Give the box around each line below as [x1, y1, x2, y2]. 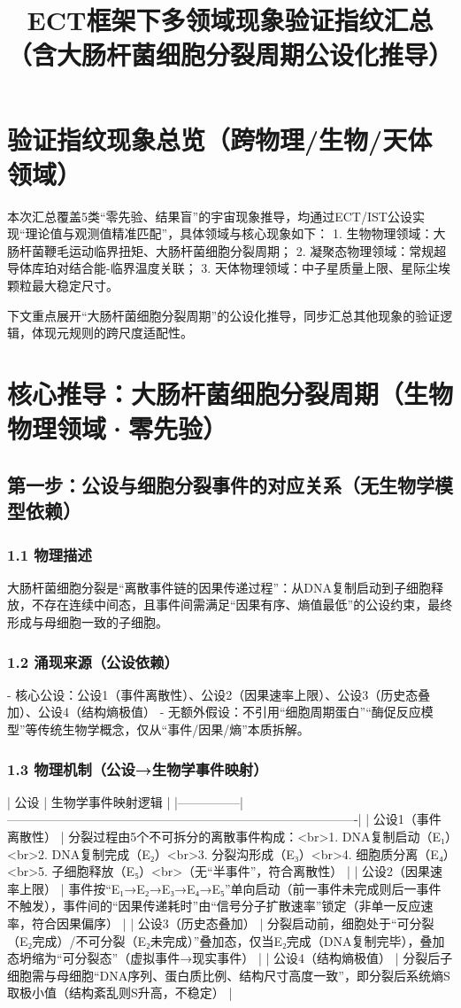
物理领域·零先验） [7, 410, 228, 446]
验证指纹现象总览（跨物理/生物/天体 [7, 120, 433, 157]
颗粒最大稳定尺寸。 [7, 276, 119, 295]
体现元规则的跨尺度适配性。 [31, 323, 193, 342]
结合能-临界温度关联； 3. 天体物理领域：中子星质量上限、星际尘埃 [68, 259, 450, 277]
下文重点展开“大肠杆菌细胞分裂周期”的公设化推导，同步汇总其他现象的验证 [7, 306, 441, 324]
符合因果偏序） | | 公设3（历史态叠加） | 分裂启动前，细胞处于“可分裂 [31, 913, 434, 932]
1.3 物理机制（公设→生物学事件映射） [7, 757, 268, 779]
